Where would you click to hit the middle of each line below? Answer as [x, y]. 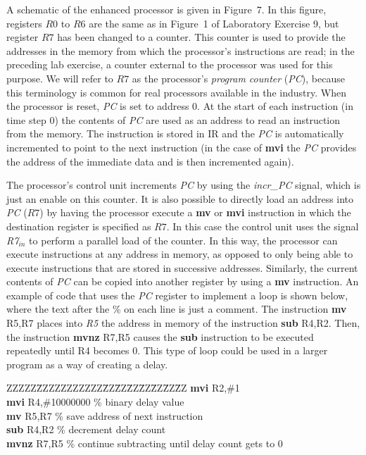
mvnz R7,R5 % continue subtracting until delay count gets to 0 [145, 443]
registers [24, 23]
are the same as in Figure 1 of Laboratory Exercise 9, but [214, 23]
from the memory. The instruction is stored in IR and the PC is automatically [175, 133]
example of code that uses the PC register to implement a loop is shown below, [177, 295]
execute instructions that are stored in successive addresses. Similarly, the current [182, 267]
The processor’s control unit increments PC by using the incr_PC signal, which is [184, 185]
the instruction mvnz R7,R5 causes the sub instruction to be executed [160, 336]
